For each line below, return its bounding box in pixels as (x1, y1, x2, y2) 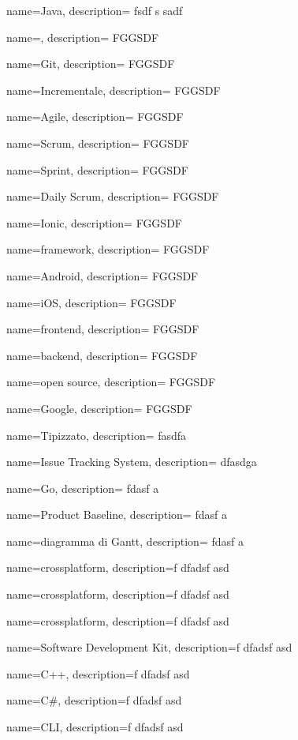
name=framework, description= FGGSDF (6, 241, 210, 257)
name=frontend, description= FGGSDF (6, 321, 199, 337)
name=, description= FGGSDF (6, 28, 159, 45)
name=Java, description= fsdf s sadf (6, 2, 183, 18)
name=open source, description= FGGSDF (6, 374, 216, 390)
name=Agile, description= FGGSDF (6, 108, 184, 125)
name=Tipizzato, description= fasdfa (6, 426, 187, 443)
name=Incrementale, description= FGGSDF (6, 81, 221, 98)
